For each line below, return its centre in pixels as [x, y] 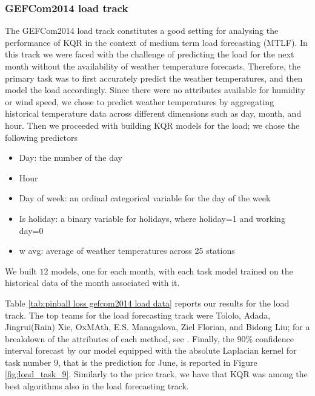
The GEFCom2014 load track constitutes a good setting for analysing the [142, 31]
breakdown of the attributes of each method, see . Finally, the [120, 338]
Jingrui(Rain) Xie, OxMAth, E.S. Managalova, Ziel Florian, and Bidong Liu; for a [157, 327]
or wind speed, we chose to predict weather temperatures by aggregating [140, 101]
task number [28, 362]
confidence [274, 338]
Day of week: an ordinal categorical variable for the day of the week [145, 198]
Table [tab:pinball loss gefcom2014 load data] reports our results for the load [147, 303]
